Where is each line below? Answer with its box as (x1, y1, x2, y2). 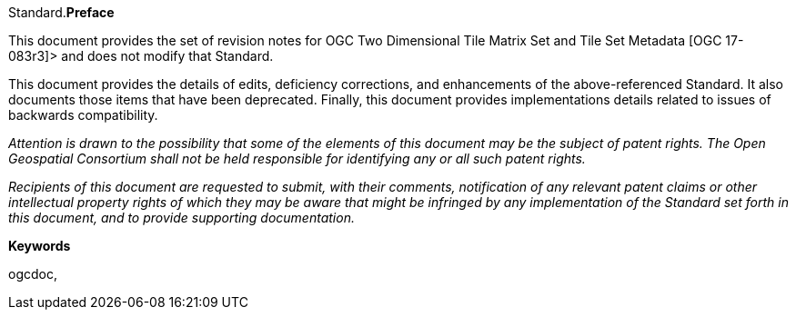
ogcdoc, (8, 266, 57, 282)
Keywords (8, 238, 71, 253)
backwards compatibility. (8, 107, 158, 123)
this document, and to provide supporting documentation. (8, 210, 355, 225)
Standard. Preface (8, 5, 115, 20)
